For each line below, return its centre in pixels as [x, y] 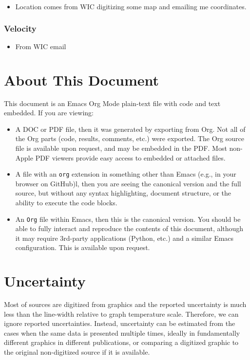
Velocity [20, 28]
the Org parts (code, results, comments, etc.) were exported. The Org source [130, 138]
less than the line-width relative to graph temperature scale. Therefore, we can [121, 314]
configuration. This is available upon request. [83, 247]
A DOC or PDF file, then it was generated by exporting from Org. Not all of [130, 129]
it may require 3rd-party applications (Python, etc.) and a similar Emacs [125, 238]
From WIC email [41, 46]
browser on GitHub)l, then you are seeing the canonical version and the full [128, 183]
